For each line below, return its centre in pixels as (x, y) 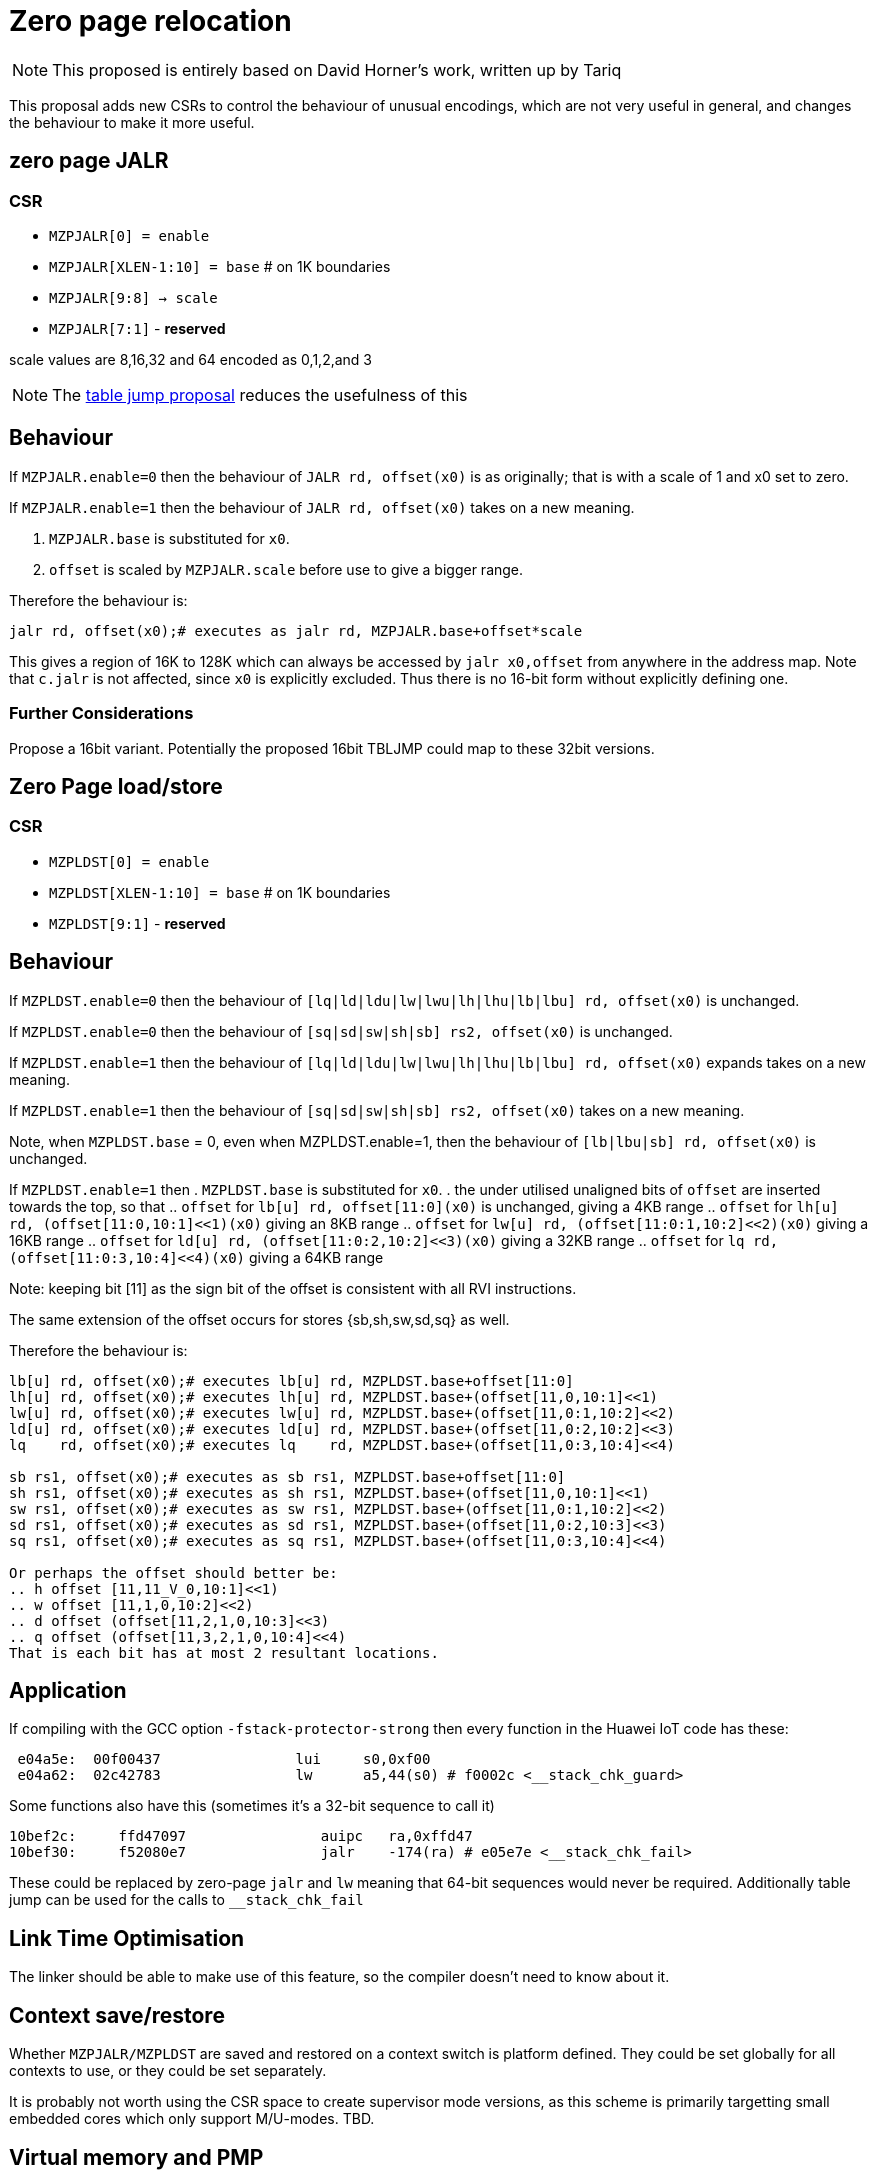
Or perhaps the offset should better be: (173, 1572)
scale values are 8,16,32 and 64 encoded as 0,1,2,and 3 (191, 359)
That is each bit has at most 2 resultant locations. (224, 1652)
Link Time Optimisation (127, 1938)
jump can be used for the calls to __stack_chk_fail (186, 1900)
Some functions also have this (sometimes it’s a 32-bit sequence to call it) (252, 1806)
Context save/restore (117, 2015)
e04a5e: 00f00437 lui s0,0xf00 (224, 1759)
